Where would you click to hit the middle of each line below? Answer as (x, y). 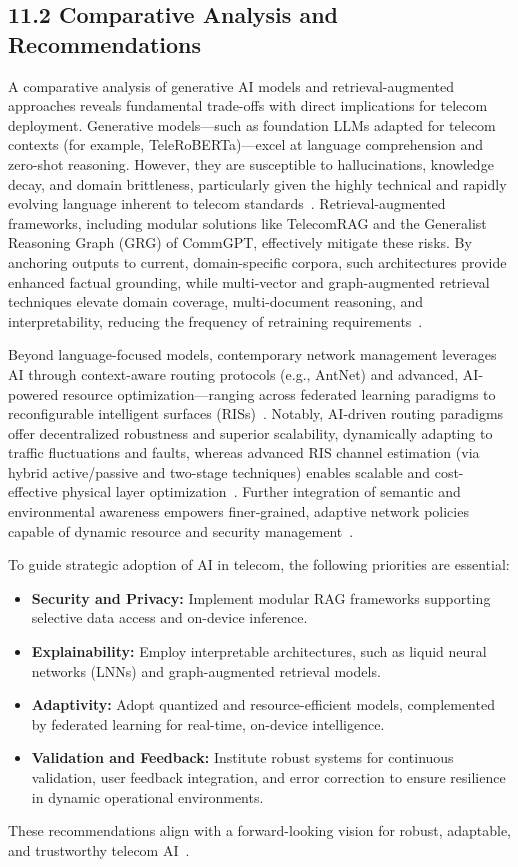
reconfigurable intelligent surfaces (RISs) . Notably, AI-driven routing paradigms (256, 413)
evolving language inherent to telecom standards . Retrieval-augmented (227, 203)
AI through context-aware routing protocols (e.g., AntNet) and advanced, (233, 373)
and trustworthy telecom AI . (99, 849)
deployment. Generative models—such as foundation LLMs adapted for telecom (252, 124)
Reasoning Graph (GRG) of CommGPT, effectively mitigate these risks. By (240, 242)
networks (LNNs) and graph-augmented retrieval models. (206, 670)
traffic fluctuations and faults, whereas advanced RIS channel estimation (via (244, 452)
